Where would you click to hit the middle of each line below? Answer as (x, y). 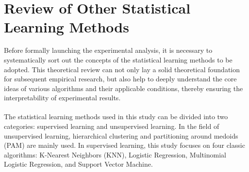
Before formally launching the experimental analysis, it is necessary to (108, 50)
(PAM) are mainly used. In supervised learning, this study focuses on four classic (124, 145)
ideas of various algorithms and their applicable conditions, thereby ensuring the (124, 88)
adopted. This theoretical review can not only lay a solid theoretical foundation (122, 69)
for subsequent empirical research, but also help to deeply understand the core (120, 79)
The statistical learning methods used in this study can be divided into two (116, 117)
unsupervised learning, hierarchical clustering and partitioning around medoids (121, 135)
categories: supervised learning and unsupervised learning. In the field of (112, 126)
